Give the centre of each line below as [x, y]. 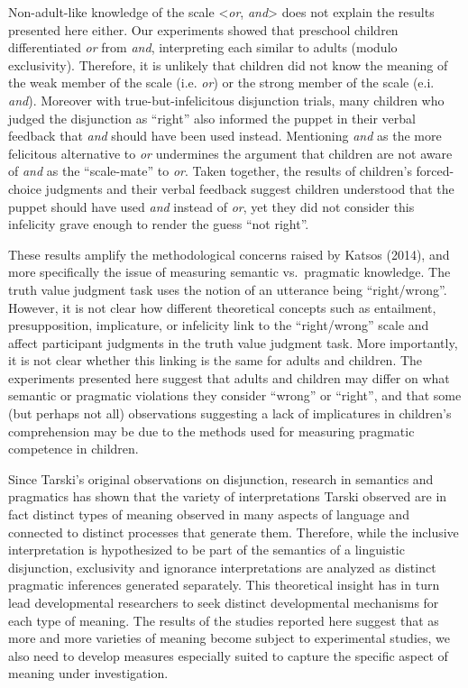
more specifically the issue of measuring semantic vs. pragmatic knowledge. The [229, 272]
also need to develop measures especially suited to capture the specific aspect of [228, 655]
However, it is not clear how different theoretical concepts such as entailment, [222, 307]
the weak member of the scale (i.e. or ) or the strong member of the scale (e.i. [221, 83]
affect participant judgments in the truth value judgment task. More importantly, [233, 342]
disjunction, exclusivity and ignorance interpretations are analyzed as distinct [222, 567]
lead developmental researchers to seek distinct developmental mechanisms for [224, 602]
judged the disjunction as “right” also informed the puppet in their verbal [212, 118]
